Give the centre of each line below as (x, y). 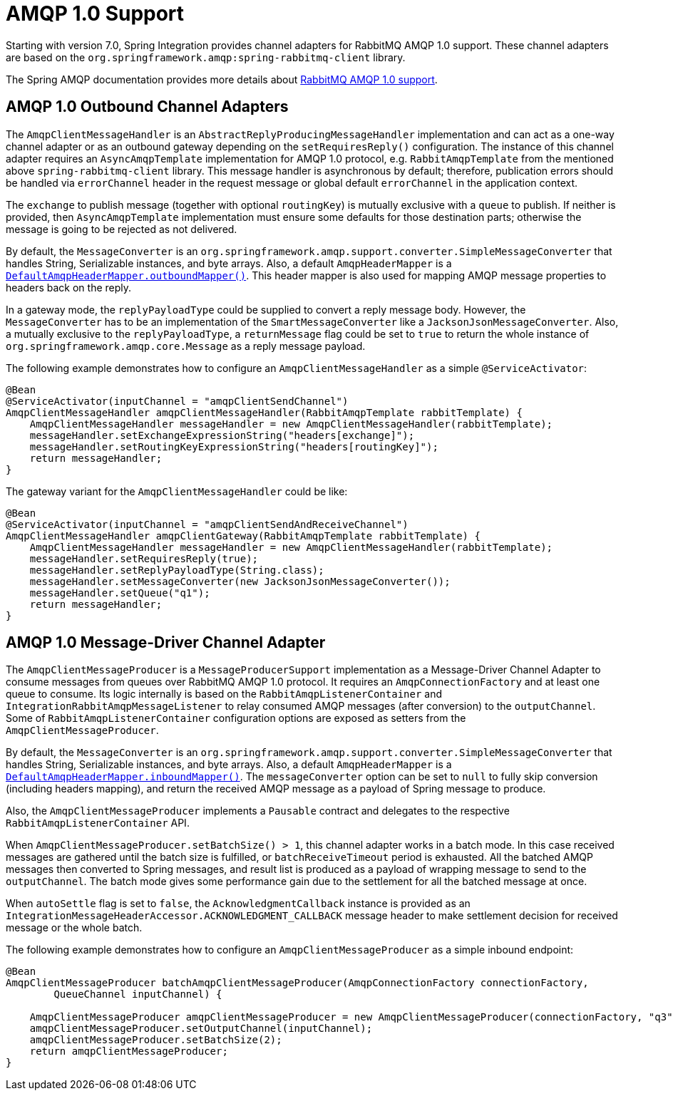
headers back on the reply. (69, 287)
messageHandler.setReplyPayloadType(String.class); (177, 570)
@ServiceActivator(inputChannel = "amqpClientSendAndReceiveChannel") (207, 524)
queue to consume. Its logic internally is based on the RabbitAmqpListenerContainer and (224, 694)
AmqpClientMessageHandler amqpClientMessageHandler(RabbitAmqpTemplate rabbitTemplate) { (264, 412)
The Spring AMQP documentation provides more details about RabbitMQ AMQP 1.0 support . (222, 79)
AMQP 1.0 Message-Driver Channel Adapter (166, 643)
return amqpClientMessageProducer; (129, 1051)
